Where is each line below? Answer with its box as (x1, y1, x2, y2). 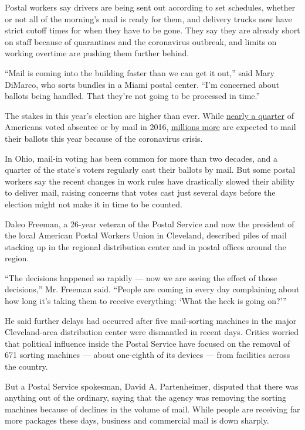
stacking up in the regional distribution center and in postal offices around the (5, 240, 286, 252)
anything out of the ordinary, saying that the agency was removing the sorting (5, 391, 286, 404)
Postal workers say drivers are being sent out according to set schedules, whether (5, 1, 296, 13)
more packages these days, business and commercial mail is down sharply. (5, 414, 269, 426)
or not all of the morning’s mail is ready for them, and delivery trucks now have (5, 12, 292, 25)
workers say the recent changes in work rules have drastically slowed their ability (5, 175, 295, 187)
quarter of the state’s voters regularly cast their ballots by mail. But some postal (5, 163, 296, 176)
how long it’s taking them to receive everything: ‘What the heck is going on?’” (5, 295, 287, 307)
